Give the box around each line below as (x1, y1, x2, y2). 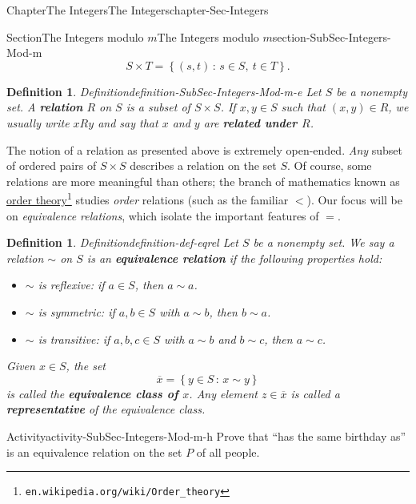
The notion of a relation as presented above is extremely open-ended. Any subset (6, 141, 403, 158)
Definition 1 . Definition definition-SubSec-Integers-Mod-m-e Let (6, 83, 322, 99)
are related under (203, 114, 298, 131)
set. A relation (6, 99, 83, 115)
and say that (98, 114, 158, 131)
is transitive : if (38, 330, 110, 347)
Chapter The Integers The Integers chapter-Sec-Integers (6, 2, 269, 18)
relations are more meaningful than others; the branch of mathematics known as (6, 172, 400, 189)
